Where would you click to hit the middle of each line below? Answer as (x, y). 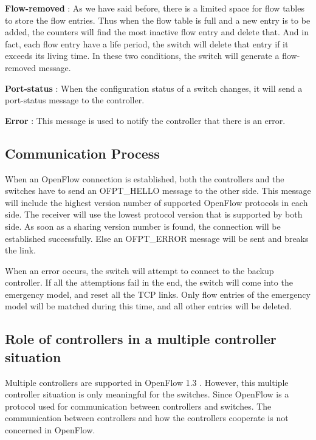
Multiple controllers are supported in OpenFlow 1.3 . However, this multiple (147, 382)
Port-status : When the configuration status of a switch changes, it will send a (154, 88)
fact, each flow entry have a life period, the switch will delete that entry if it (147, 43)
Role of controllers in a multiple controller (141, 339)
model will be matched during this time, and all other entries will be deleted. (148, 306)
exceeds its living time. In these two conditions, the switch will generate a (142, 56)
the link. (20, 250)
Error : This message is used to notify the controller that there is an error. (145, 120)
